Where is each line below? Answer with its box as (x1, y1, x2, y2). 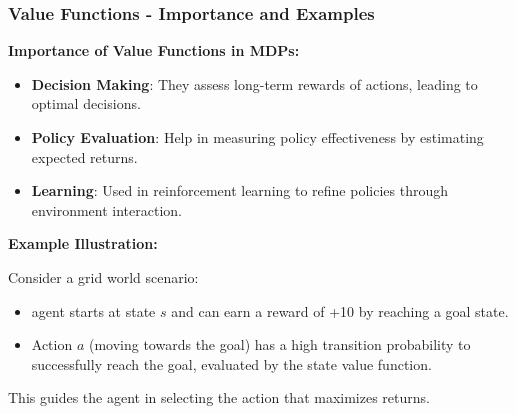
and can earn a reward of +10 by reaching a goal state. (171, 300, 509, 321)
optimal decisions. (31, 93, 141, 114)
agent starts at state (31, 300, 156, 321)
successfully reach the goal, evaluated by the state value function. (31, 353, 432, 374)
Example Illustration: (8, 233, 158, 254)
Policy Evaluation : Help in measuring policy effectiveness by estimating (31, 127, 484, 147)
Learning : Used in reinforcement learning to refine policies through (31, 180, 448, 201)
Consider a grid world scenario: (8, 266, 199, 287)
